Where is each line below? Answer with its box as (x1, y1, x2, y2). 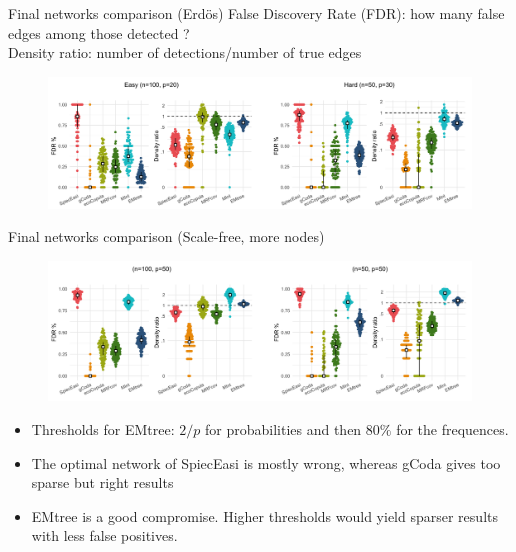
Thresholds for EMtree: (31, 419, 175, 439)
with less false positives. (31, 525, 178, 546)
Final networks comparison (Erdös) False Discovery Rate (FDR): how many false (8, 3, 505, 23)
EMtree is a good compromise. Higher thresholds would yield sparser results (31, 505, 498, 526)
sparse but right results (31, 472, 174, 493)
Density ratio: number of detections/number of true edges (8, 42, 362, 63)
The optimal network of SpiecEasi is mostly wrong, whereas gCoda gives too (31, 452, 501, 473)
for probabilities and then (204, 419, 362, 439)
